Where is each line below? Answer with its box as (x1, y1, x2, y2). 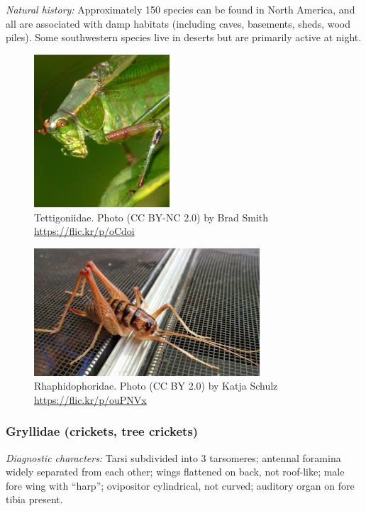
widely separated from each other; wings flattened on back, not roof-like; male (6, 464, 345, 479)
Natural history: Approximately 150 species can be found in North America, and (6, 2, 355, 16)
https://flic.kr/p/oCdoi (34, 224, 135, 238)
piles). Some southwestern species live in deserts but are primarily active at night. (6, 30, 362, 45)
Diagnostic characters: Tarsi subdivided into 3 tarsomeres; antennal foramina (6, 450, 341, 465)
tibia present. (6, 492, 63, 507)
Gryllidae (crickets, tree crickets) (6, 422, 199, 440)
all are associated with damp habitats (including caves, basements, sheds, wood (6, 16, 350, 31)
